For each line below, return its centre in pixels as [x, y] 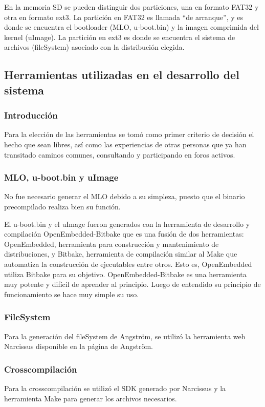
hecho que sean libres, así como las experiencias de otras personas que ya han [125, 144]
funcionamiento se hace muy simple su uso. [72, 294]
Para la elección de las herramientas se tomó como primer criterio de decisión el [129, 134]
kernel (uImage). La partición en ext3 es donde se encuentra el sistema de [120, 37]
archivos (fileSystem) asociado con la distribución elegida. [94, 47]
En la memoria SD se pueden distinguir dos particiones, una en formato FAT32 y [131, 7]
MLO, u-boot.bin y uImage [61, 177]
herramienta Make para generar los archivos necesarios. [91, 398]
